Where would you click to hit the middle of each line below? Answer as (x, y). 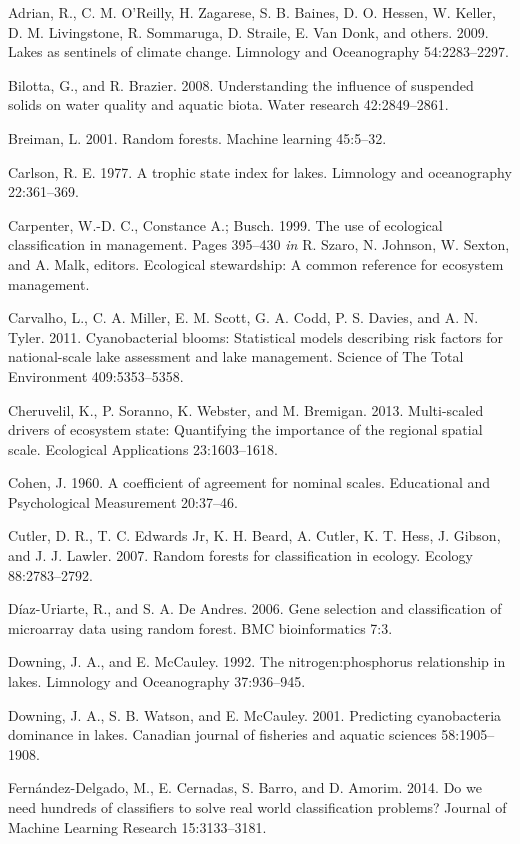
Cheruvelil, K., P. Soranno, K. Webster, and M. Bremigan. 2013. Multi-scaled (246, 409)
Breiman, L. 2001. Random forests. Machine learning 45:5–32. (197, 137)
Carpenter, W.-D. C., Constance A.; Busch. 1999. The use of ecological (225, 224)
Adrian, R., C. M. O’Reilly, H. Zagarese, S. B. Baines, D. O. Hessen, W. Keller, (252, 12)
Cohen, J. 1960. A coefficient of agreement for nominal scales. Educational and (249, 482)
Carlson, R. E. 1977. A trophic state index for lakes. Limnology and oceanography (260, 171)
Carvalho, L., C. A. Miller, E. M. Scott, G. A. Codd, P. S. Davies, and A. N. (243, 317)
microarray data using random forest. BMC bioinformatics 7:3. (200, 627)
